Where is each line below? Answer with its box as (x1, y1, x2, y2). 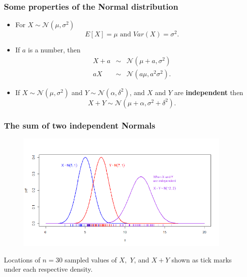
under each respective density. (4, 264, 93, 274)
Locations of (4, 254, 40, 264)
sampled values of (65, 254, 117, 264)
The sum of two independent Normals (4, 119, 155, 131)
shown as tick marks (171, 254, 232, 264)
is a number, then (28, 45, 81, 55)
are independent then (174, 87, 244, 97)
